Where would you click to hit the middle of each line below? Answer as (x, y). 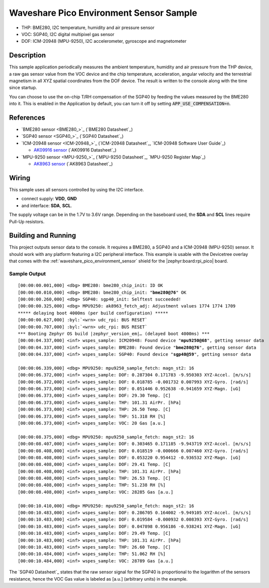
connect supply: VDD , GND (49, 199)
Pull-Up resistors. (27, 221)
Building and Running (43, 235)
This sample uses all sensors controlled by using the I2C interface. (76, 189)
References (27, 118)
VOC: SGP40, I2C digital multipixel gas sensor (68, 34)
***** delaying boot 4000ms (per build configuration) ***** (93, 313)
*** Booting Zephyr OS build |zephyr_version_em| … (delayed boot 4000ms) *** (114, 334)
